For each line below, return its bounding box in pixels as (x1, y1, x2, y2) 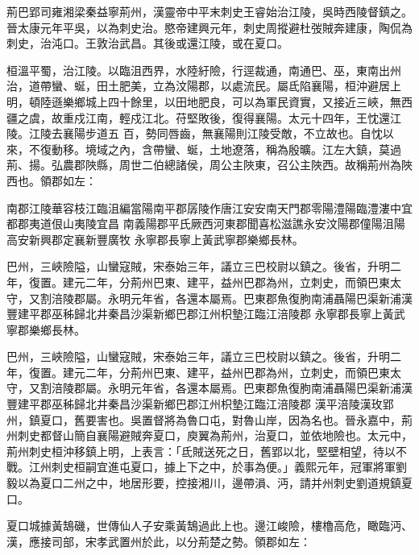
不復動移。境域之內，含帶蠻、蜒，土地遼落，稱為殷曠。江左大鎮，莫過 (28, 140, 401, 157)
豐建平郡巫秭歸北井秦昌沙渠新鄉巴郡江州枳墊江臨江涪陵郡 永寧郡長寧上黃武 (6, 305, 405, 322)
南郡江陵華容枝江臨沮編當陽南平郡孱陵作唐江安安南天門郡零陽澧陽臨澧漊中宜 (6, 199, 413, 216)
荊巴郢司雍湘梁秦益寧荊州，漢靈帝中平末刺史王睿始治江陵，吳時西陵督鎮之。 (6, 3, 413, 19)
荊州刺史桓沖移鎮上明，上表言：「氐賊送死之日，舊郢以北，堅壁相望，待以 (6, 442, 396, 459)
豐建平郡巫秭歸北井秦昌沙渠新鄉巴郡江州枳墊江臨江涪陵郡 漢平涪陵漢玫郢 (6, 396, 394, 412)
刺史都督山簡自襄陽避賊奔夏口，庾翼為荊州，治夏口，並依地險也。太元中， (17, 427, 413, 444)
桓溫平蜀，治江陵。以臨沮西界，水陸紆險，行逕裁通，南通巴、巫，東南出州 (6, 61, 401, 78)
